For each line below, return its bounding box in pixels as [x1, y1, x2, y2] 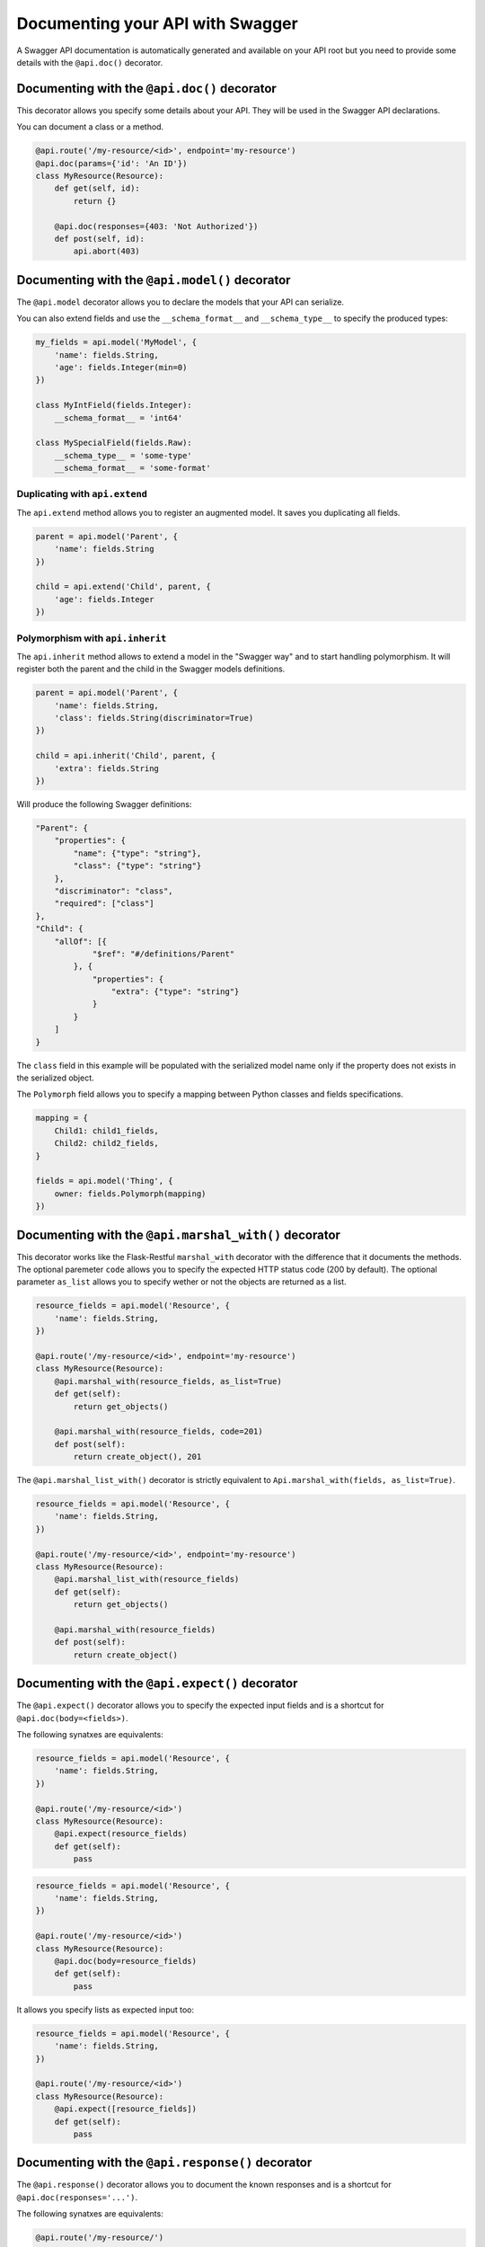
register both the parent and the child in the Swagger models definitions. [16, 663, 286, 674]
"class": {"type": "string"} [73, 861, 202, 871]
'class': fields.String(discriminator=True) [54, 713, 254, 724]
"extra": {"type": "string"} [110, 987, 240, 997]
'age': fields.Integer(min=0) [54, 362, 188, 372]
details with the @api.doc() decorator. [16, 57, 163, 67]
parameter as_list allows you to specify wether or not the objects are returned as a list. [16, 1276, 347, 1287]
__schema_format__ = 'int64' [54, 413, 183, 422]
